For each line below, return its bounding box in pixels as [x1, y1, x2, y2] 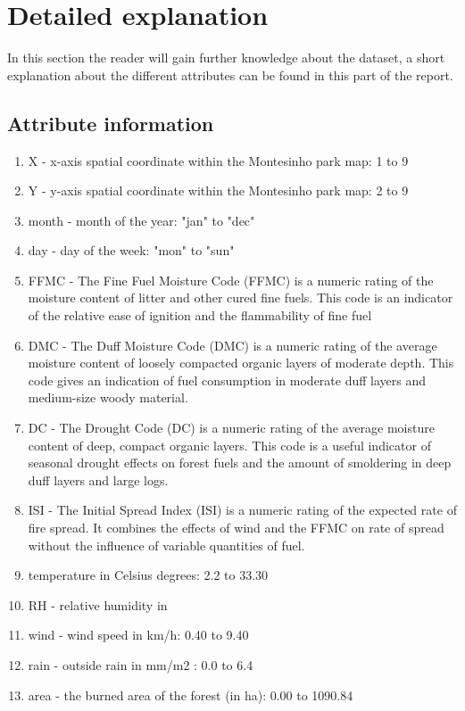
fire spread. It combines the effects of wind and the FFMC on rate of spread [28, 518, 444, 537]
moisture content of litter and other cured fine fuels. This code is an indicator [28, 288, 453, 307]
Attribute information [7, 109, 214, 136]
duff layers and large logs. [28, 470, 169, 489]
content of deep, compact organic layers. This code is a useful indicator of [28, 435, 431, 454]
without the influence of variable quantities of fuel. [28, 535, 305, 554]
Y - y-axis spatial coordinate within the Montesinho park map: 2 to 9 [28, 181, 409, 200]
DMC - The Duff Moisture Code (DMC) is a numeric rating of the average [28, 335, 437, 354]
